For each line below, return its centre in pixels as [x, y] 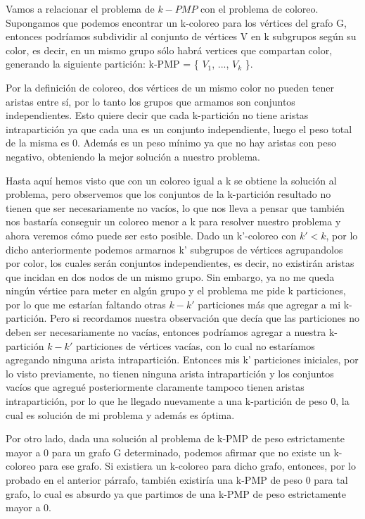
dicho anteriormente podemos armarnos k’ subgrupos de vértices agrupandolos [174, 249]
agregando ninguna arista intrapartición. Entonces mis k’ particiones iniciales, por [182, 359]
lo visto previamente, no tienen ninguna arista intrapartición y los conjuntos [170, 373]
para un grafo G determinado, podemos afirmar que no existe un [191, 452]
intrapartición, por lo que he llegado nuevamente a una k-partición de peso [167, 401]
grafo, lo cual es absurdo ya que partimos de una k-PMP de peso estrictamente [176, 493]
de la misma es [38, 143]
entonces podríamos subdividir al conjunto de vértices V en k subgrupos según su [181, 36]
